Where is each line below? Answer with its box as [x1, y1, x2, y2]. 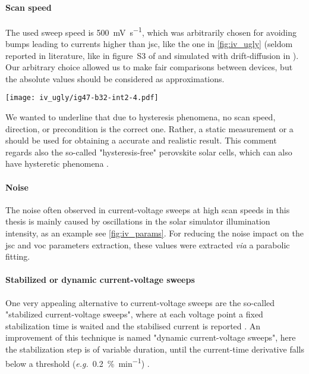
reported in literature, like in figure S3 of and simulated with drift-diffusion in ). [5, 49, 299, 61]
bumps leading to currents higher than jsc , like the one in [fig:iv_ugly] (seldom [5, 38, 293, 50]
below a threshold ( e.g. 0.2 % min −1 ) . [5, 355, 150, 369]
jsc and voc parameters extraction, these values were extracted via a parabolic [5, 238, 290, 251]
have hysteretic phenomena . [5, 157, 109, 170]
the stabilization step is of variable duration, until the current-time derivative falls [5, 342, 304, 355]
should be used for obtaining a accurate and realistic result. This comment [5, 134, 277, 147]
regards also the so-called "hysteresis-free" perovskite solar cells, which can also [5, 145, 292, 158]
